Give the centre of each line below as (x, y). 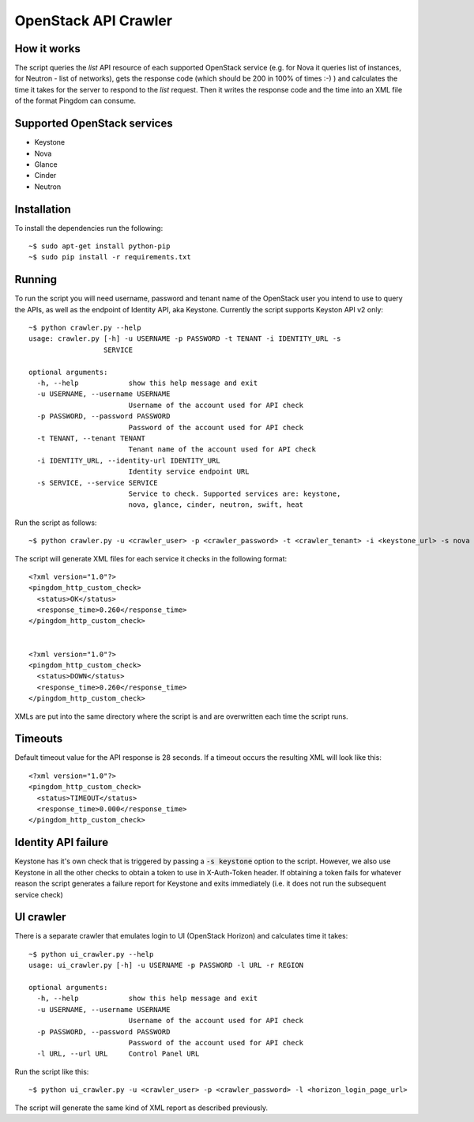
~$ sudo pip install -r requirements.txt (110, 257)
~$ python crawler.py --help (85, 328)
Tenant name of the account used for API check (222, 450)
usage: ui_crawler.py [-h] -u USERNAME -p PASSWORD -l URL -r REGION (166, 965)
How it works (47, 49)
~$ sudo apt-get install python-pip (100, 246)
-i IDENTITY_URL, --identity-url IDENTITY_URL (128, 460)
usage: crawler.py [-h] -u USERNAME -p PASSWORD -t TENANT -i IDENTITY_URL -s (185, 339)
